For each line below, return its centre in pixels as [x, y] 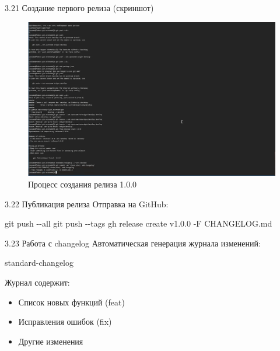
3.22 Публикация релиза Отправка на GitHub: [87, 204]
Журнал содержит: [37, 282]
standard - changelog [39, 263]
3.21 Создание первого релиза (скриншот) [79, 8]
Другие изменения [51, 341]
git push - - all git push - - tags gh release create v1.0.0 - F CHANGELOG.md [139, 223]
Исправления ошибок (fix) [65, 322]
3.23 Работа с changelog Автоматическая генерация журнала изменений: [133, 243]
